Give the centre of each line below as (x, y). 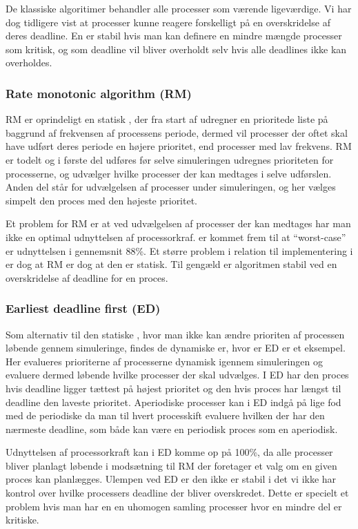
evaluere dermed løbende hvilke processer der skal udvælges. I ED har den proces (177, 375)
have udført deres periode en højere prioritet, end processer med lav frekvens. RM (179, 146)
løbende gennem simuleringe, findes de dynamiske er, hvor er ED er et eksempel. (176, 348)
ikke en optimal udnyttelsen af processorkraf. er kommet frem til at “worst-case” (176, 237)
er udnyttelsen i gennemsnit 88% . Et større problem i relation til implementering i (179, 250)
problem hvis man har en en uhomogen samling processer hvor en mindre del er (174, 506)
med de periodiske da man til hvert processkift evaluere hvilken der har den (165, 415)
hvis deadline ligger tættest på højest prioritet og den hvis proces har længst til (173, 388)
